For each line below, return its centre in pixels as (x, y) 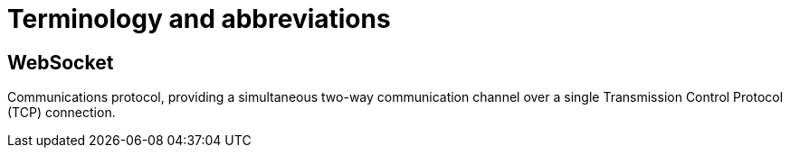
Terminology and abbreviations (199, 19)
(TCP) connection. (62, 113)
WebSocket (61, 62)
